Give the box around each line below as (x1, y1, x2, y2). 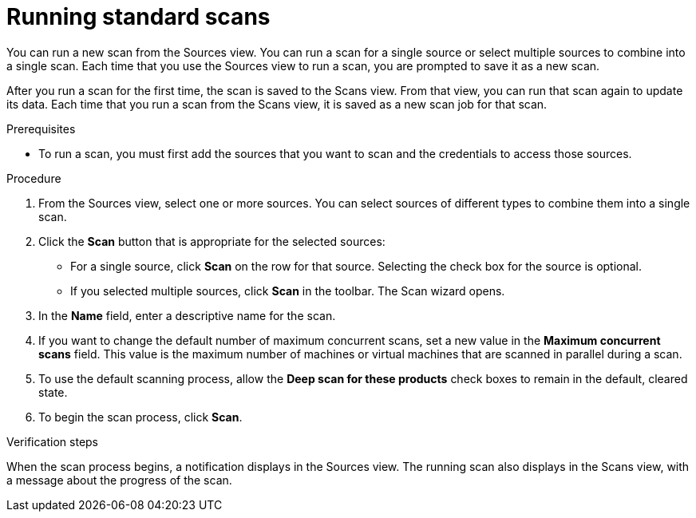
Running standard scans (6, 3, 271, 30)
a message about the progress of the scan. (6, 473, 232, 487)
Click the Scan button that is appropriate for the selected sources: (38, 234, 386, 248)
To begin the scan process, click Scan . (38, 409, 243, 424)
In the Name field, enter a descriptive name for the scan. (38, 308, 336, 322)
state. (38, 385, 68, 399)
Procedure (6, 171, 61, 185)
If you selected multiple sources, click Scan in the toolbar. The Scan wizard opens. (70, 283, 505, 298)
